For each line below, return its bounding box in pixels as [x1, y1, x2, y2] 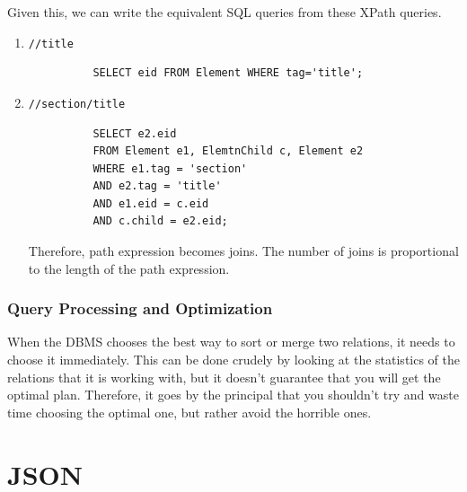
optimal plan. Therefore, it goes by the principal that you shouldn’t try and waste [7, 385, 459, 404]
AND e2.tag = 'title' [93, 180, 222, 193]
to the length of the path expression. [28, 259, 230, 277]
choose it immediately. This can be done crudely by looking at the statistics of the [7, 350, 461, 369]
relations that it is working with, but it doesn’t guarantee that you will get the [7, 367, 441, 386]
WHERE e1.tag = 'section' [93, 162, 248, 175]
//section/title [28, 97, 126, 110]
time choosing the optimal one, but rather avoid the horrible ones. [7, 402, 372, 421]
